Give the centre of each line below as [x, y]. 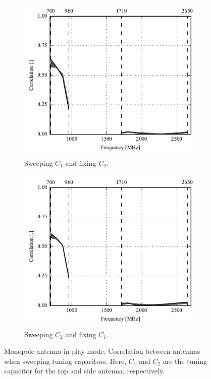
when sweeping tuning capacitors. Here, [65, 361]
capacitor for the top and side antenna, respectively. [85, 371]
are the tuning [185, 361]
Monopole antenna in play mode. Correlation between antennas [102, 351]
